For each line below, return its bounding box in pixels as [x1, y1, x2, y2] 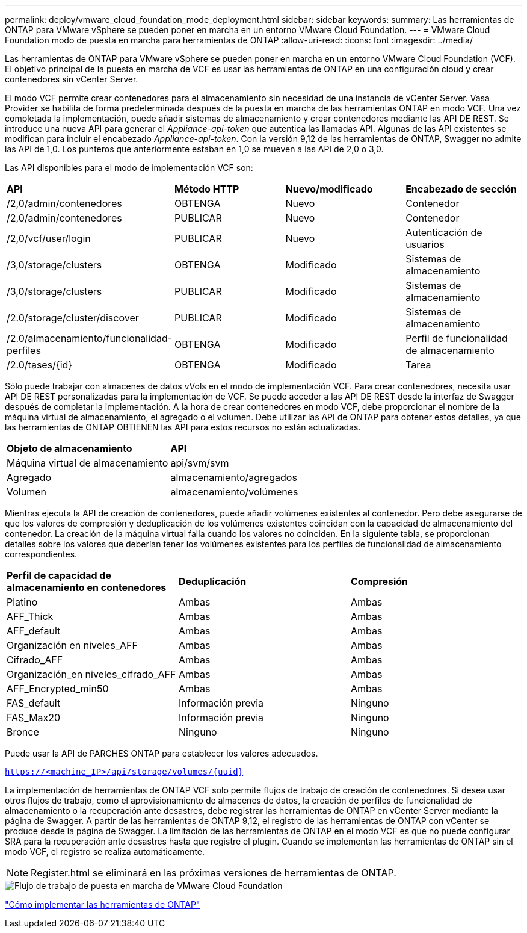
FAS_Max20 [7, 711, 61, 724]
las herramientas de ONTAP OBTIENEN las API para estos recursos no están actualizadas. [5, 422, 361, 432]
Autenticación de [405, 226, 482, 238]
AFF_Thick [7, 610, 54, 622]
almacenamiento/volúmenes [170, 486, 298, 498]
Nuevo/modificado [285, 183, 373, 195]
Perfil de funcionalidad [405, 332, 508, 344]
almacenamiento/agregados [170, 471, 297, 483]
